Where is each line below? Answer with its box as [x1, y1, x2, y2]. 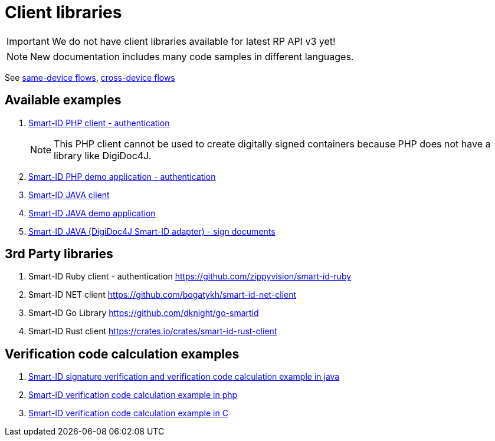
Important [6, 35, 50, 47]
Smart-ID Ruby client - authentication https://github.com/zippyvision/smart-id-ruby [28, 271, 352, 282]
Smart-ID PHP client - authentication [28, 117, 170, 128]
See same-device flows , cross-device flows [5, 72, 175, 83]
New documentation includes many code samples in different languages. [30, 50, 354, 62]
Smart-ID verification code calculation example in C [28, 408, 228, 419]
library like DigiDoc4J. [54, 149, 152, 162]
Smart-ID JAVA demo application [28, 208, 156, 218]
